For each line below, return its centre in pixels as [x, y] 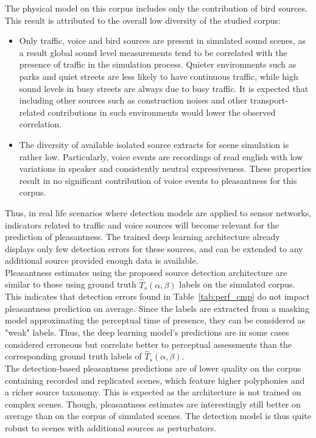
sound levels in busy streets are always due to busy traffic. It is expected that [164, 88]
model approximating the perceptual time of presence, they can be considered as [155, 320]
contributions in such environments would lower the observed [162, 112]
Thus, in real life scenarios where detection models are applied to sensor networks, [158, 212]
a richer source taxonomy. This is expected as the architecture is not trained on [153, 392]
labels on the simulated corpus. [237, 284]
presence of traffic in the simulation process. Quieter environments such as [158, 64]
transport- [269, 100]
